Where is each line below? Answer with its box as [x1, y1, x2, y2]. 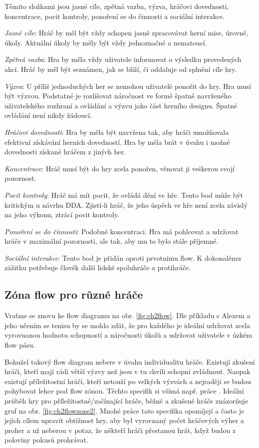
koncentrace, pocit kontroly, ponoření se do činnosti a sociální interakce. [4, 10, 225, 21]
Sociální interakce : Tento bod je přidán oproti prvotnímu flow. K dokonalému [4, 252, 241, 263]
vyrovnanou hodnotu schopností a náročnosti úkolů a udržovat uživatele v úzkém [4, 330, 253, 340]
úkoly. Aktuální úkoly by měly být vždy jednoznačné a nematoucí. [4, 37, 207, 47]
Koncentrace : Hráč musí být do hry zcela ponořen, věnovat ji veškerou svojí [4, 163, 235, 173]
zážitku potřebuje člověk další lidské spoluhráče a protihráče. [4, 262, 191, 273]
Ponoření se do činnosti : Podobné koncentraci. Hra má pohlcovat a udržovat [4, 226, 239, 236]
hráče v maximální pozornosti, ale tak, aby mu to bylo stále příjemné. [4, 236, 219, 246]
